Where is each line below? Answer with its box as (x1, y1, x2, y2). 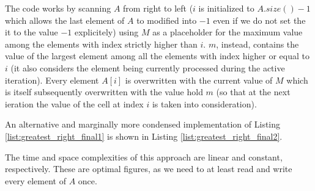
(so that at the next (216, 85, 291, 98)
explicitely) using (74, 26, 139, 38)
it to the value (5, 26, 58, 38)
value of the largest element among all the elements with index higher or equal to (5, 49, 310, 62)
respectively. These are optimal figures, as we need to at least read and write (5, 162, 292, 175)
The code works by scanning (5, 2, 111, 14)
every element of (5, 174, 66, 187)
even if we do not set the (213, 13, 306, 26)
